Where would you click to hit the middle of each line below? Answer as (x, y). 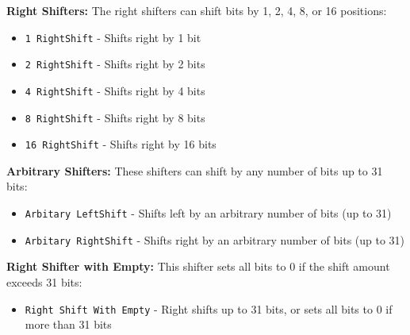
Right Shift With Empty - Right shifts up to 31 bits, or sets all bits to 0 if (209, 308)
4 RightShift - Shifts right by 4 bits (115, 90)
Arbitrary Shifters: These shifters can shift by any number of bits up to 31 (195, 170)
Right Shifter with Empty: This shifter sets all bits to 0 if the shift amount (198, 266)
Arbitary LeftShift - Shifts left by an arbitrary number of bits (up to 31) (208, 213)
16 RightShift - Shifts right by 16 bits (121, 144)
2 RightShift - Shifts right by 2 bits (115, 64)
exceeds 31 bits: (44, 281)
